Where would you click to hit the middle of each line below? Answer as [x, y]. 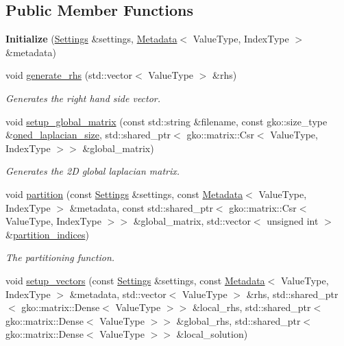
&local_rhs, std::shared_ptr [251, 307]
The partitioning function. [60, 257]
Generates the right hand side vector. [83, 98]
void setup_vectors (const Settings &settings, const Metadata [135, 280]
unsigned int [293, 221]
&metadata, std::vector [118, 294]
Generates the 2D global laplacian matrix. [93, 171]
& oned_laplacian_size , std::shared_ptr [88, 135]
